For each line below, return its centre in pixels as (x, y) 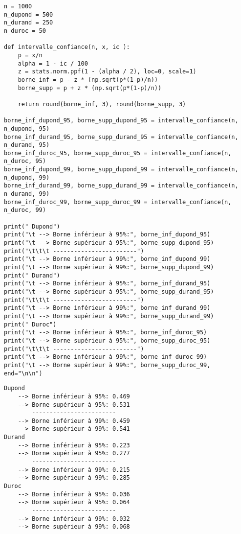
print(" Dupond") (32, 226)
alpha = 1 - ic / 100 (53, 63)
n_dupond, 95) (27, 128)
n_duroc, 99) (25, 210)
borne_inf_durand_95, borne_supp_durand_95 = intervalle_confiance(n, (121, 137)
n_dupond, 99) (27, 177)
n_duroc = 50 (25, 31)
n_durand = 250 (29, 23)
